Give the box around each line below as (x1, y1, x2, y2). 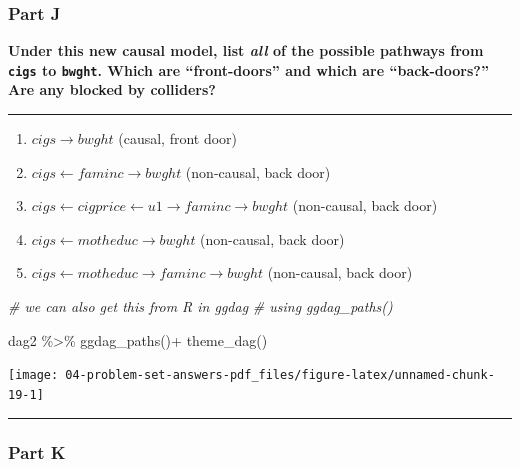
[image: (8, 368, 59, 383)
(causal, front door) (118, 128, 238, 149)
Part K (8, 440, 66, 465)
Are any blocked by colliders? (8, 79, 216, 100)
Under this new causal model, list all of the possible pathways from (8, 40, 484, 61)
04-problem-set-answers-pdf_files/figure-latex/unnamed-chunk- (65, 368, 495, 383)
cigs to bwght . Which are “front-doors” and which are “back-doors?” (8, 59, 489, 80)
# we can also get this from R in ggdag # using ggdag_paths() (8, 296, 393, 317)
